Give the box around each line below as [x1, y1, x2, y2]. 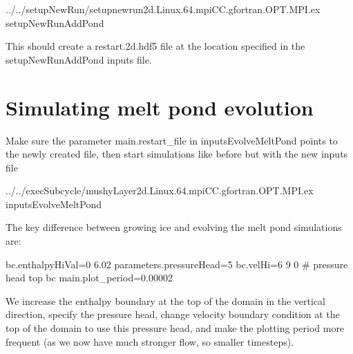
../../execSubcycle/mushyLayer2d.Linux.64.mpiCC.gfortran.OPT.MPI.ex [6, 183, 314, 198]
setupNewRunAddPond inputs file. [6, 52, 152, 66]
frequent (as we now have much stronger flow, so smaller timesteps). [6, 334, 294, 348]
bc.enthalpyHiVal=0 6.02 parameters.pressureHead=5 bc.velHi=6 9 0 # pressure [6, 257, 348, 271]
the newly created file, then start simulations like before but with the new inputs [6, 147, 348, 161]
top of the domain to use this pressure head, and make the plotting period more [6, 321, 345, 335]
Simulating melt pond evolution [6, 93, 314, 121]
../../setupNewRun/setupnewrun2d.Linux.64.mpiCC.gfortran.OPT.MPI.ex [6, 2, 321, 16]
